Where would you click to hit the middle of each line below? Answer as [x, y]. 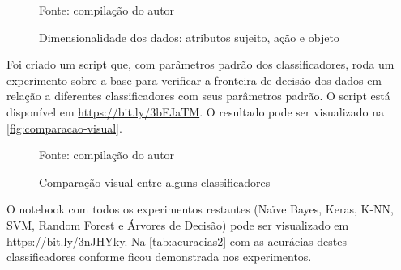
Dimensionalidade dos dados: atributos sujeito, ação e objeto [189, 37]
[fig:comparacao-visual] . [64, 127]
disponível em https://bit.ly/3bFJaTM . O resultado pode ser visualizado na [196, 111]
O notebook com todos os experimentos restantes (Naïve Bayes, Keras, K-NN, [200, 209]
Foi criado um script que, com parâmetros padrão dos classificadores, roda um [200, 64]
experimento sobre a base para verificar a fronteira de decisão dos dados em [194, 80]
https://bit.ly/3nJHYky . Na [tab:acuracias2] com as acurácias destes [177, 240]
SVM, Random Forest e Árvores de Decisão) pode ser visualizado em [178, 224]
